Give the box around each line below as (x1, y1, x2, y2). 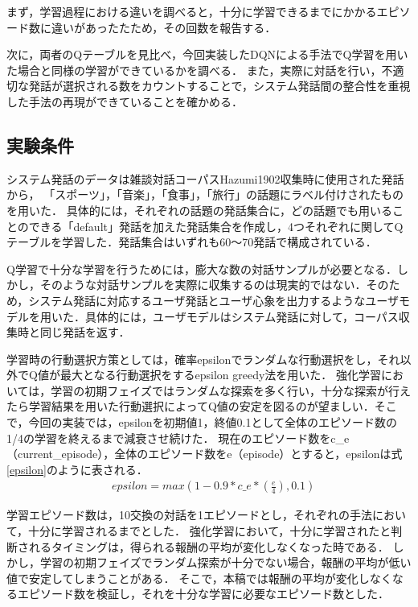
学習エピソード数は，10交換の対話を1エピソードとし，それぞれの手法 (6, 506, 372, 523)
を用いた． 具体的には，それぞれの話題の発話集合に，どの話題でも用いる (6, 201, 392, 218)
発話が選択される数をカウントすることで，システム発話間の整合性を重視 (28, 77, 411, 94)
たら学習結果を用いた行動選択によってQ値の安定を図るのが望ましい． (6, 398, 375, 415)
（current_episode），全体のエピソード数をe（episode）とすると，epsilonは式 (6, 445, 403, 462)
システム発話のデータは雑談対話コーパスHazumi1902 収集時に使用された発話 (6, 170, 404, 187)
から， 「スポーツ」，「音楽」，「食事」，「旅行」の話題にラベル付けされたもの (6, 186, 404, 203)
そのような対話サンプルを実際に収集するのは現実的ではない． (39, 276, 367, 293)
